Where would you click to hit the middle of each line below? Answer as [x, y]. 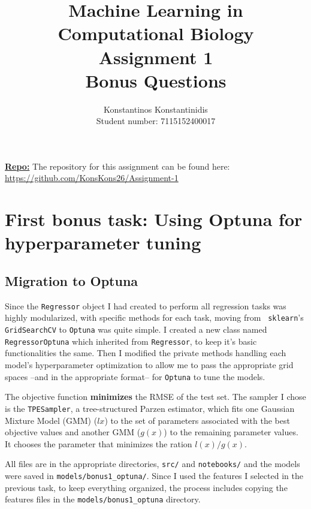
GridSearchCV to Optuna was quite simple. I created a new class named [136, 329]
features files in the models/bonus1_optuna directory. [103, 499]
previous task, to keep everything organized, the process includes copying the [146, 487]
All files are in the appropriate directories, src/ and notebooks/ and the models [153, 464]
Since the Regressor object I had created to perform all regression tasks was [146, 305]
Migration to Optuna [72, 281]
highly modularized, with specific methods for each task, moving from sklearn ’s [154, 317]
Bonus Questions [156, 80]
